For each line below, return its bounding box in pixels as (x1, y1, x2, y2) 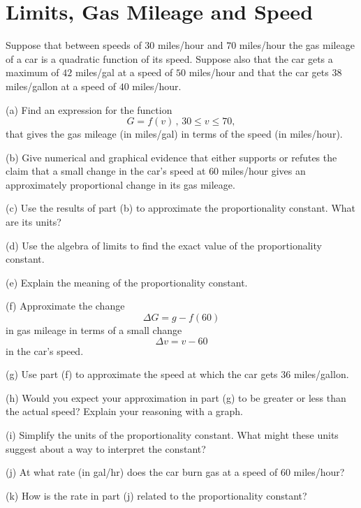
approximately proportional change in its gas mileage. (6, 177, 235, 191)
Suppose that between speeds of (6, 38, 142, 52)
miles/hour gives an (221, 164, 306, 178)
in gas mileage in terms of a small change (6, 323, 182, 338)
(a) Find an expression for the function (6, 102, 172, 117)
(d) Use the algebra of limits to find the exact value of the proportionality (6, 238, 322, 252)
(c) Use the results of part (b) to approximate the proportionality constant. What (6, 201, 356, 215)
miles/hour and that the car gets (189, 65, 329, 80)
